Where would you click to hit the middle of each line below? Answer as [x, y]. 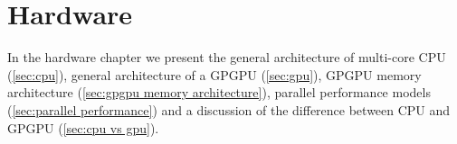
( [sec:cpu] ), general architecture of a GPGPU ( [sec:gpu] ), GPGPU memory [214, 74]
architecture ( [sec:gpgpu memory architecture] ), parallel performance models [219, 92]
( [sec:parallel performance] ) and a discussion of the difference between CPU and [229, 109]
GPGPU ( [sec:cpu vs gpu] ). [83, 127]
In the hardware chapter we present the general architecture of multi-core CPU [227, 57]
